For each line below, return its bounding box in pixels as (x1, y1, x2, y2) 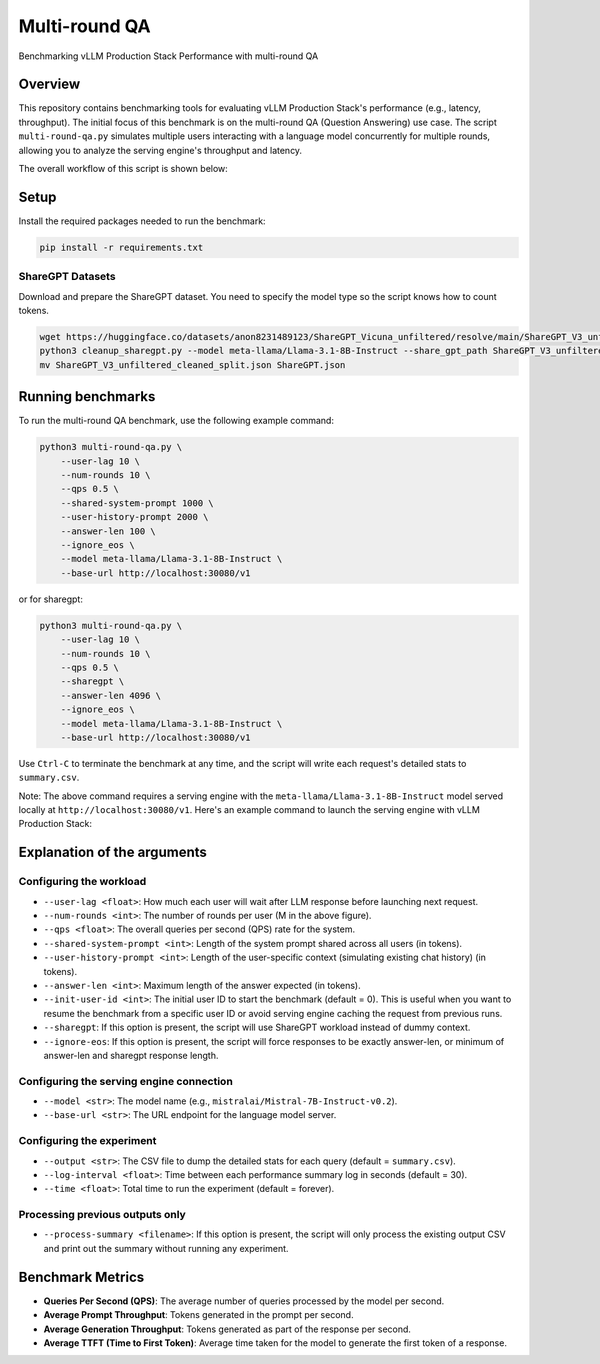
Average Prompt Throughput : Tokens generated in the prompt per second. (43, 1309, 354, 1321)
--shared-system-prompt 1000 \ (60, 497, 214, 509)
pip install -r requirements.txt (39, 241, 204, 253)
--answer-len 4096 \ (60, 690, 162, 701)
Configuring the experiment (18, 1134, 157, 1148)
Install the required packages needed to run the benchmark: (18, 215, 266, 227)
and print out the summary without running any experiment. (43, 1242, 289, 1254)
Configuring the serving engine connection (18, 1074, 234, 1088)
